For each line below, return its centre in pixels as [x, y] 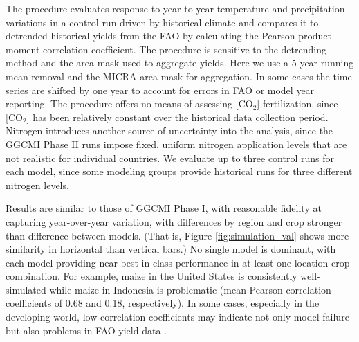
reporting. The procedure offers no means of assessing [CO [129, 103]
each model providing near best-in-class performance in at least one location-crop [178, 262]
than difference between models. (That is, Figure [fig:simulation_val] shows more [177, 235]
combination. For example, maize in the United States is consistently [151, 276]
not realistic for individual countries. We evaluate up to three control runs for [170, 157]
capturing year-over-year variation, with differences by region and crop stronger [174, 221]
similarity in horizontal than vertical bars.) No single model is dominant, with [171, 249]
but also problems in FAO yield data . [86, 330]
